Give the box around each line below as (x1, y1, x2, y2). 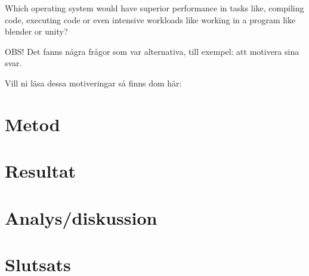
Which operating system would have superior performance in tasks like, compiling (5, 2, 304, 14)
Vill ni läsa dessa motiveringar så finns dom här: (5, 76, 182, 89)
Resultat (5, 159, 76, 183)
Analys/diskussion (5, 205, 157, 230)
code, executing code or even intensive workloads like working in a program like (5, 13, 296, 26)
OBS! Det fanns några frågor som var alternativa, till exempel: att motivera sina (5, 45, 299, 57)
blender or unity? (5, 25, 68, 38)
